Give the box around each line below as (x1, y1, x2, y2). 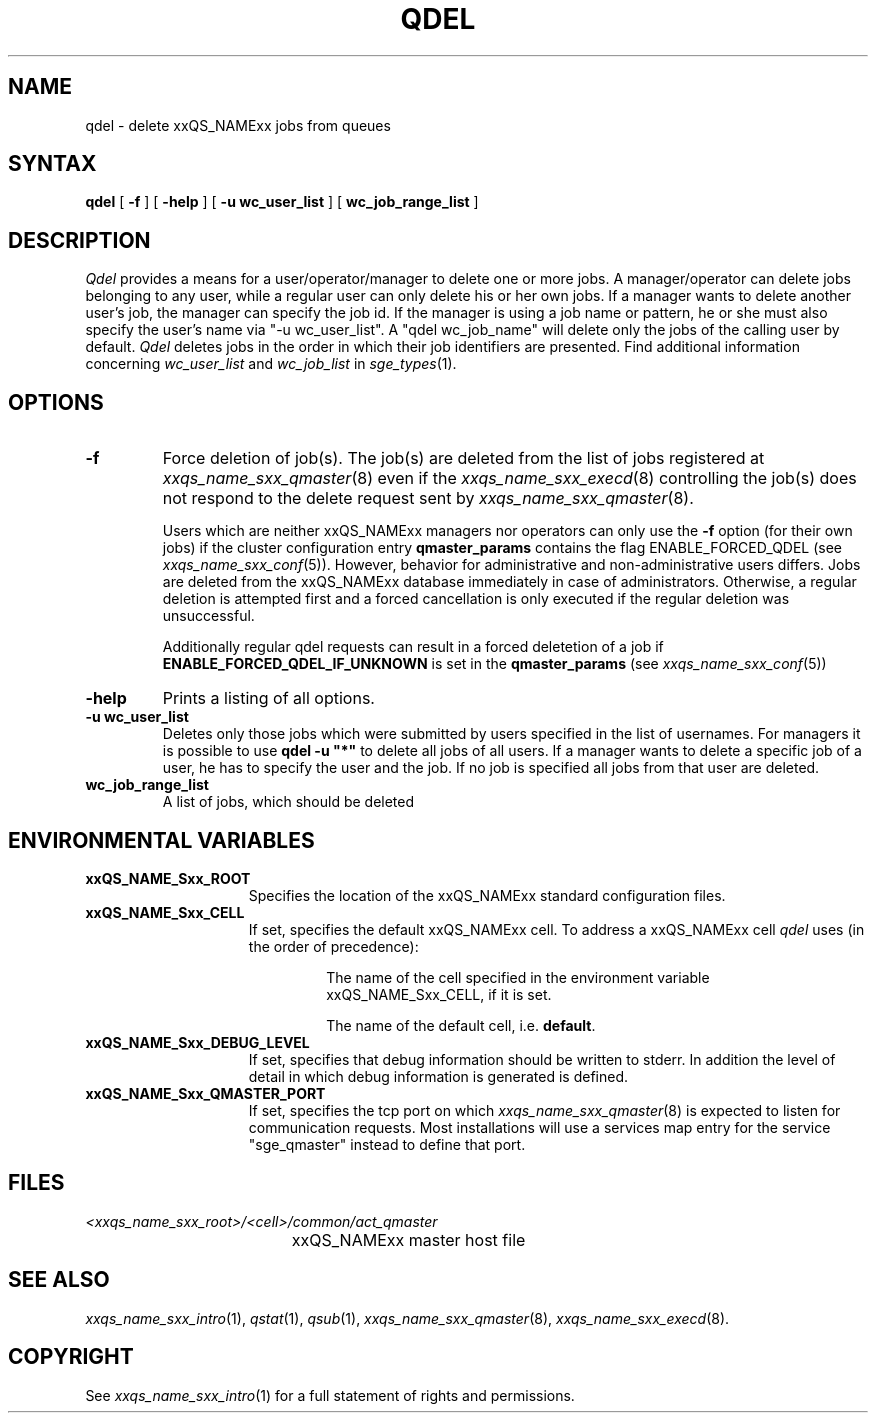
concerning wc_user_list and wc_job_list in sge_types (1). (85, 355, 457, 373)
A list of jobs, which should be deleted (162, 793, 415, 811)
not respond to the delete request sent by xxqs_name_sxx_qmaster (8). (162, 488, 694, 509)
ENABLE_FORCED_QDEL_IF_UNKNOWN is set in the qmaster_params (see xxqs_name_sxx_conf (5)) (162, 655, 827, 673)
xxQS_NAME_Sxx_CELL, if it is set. (326, 985, 552, 1003)
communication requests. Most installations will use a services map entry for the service (248, 1118, 831, 1136)
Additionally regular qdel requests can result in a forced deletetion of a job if (162, 638, 664, 656)
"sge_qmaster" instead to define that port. (248, 1135, 526, 1153)
